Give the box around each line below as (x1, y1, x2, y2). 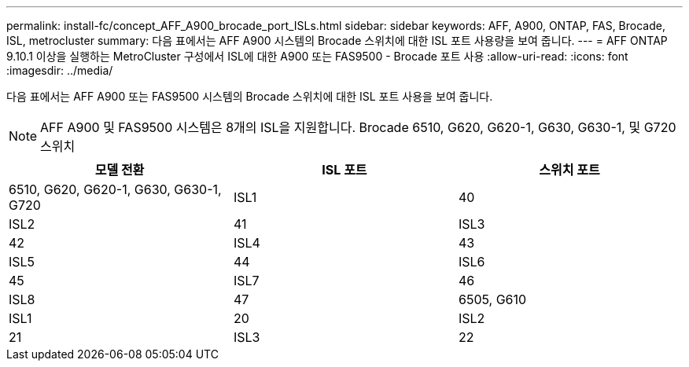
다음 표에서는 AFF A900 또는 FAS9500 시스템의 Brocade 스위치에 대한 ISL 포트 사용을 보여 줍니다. (6, 90, 493, 103)
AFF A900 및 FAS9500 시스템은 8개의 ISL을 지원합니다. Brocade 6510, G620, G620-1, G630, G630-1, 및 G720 (40, 119, 676, 135)
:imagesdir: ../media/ (6, 64, 113, 77)
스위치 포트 (539, 162, 600, 178)
